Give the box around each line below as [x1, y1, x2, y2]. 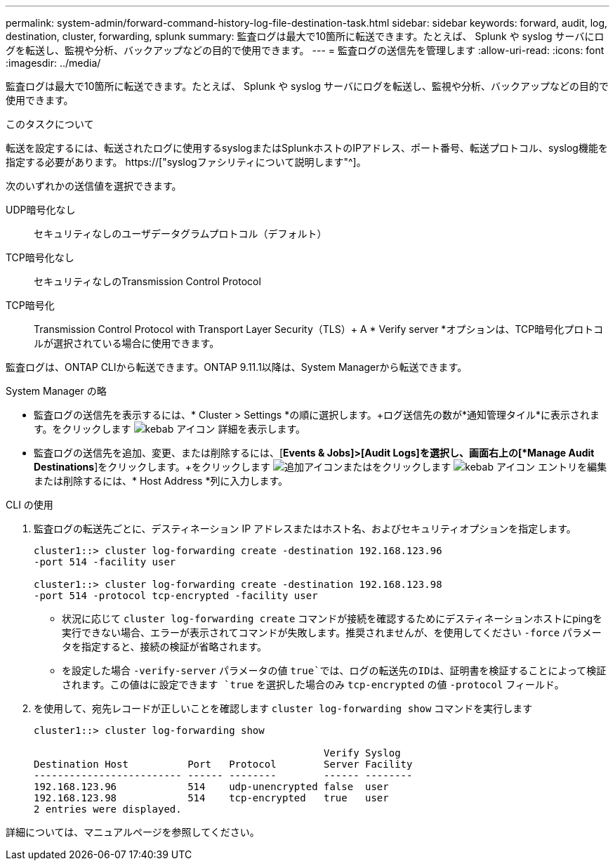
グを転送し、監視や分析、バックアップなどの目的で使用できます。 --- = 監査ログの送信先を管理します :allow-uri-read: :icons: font [6, 44, 604, 56]
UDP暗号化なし [6, 204, 76, 216]
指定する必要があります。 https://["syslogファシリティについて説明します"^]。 [6, 156, 366, 168]
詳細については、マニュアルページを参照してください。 [6, 826, 260, 838]
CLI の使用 [6, 499, 53, 511]
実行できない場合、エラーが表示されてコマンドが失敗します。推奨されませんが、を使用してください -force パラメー [62, 626, 602, 638]
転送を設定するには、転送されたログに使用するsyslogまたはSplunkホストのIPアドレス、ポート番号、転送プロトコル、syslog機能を [6, 142, 608, 154]
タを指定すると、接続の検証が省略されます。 [62, 641, 267, 652]
